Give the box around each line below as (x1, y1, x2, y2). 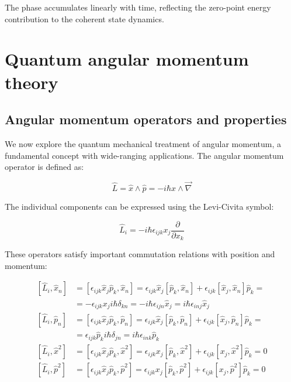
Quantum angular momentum (5, 47, 249, 71)
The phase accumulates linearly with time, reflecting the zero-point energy (5, 1, 271, 13)
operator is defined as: (5, 161, 84, 173)
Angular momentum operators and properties (5, 110, 287, 128)
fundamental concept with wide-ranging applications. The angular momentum (5, 149, 284, 161)
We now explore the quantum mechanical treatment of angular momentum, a (5, 137, 281, 149)
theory (5, 70, 58, 94)
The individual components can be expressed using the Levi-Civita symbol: (5, 200, 274, 212)
